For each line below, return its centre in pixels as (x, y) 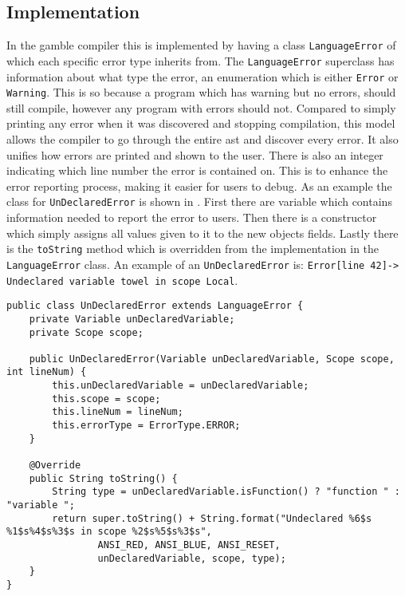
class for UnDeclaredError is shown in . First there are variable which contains (199, 201)
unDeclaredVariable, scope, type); (192, 558)
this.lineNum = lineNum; (118, 412)
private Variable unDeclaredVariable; (132, 319)
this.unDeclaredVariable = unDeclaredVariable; (181, 386)
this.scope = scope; (106, 399)
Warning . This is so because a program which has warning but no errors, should (201, 92)
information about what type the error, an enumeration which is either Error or (202, 76)
